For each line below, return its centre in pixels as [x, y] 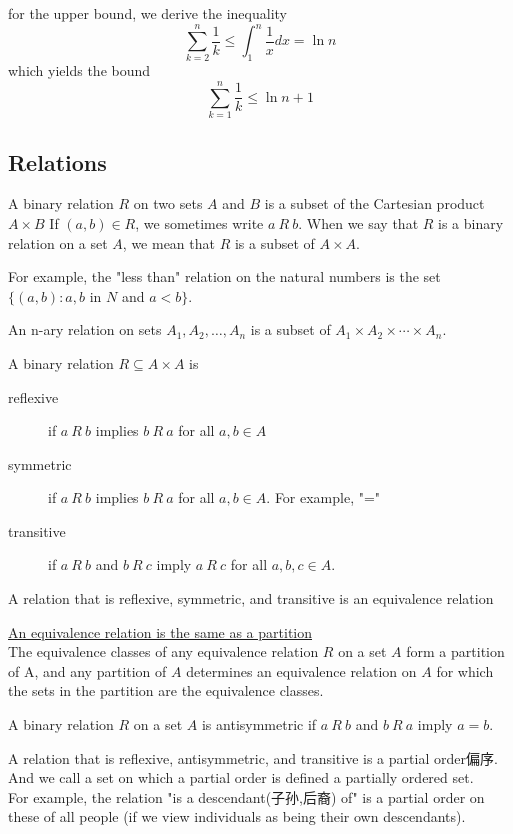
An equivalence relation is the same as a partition [160, 631]
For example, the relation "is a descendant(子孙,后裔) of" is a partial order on [246, 796]
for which [465, 670]
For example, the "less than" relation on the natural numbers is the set [224, 276]
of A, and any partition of [87, 670]
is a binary [471, 222]
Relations [57, 161]
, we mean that [168, 242]
